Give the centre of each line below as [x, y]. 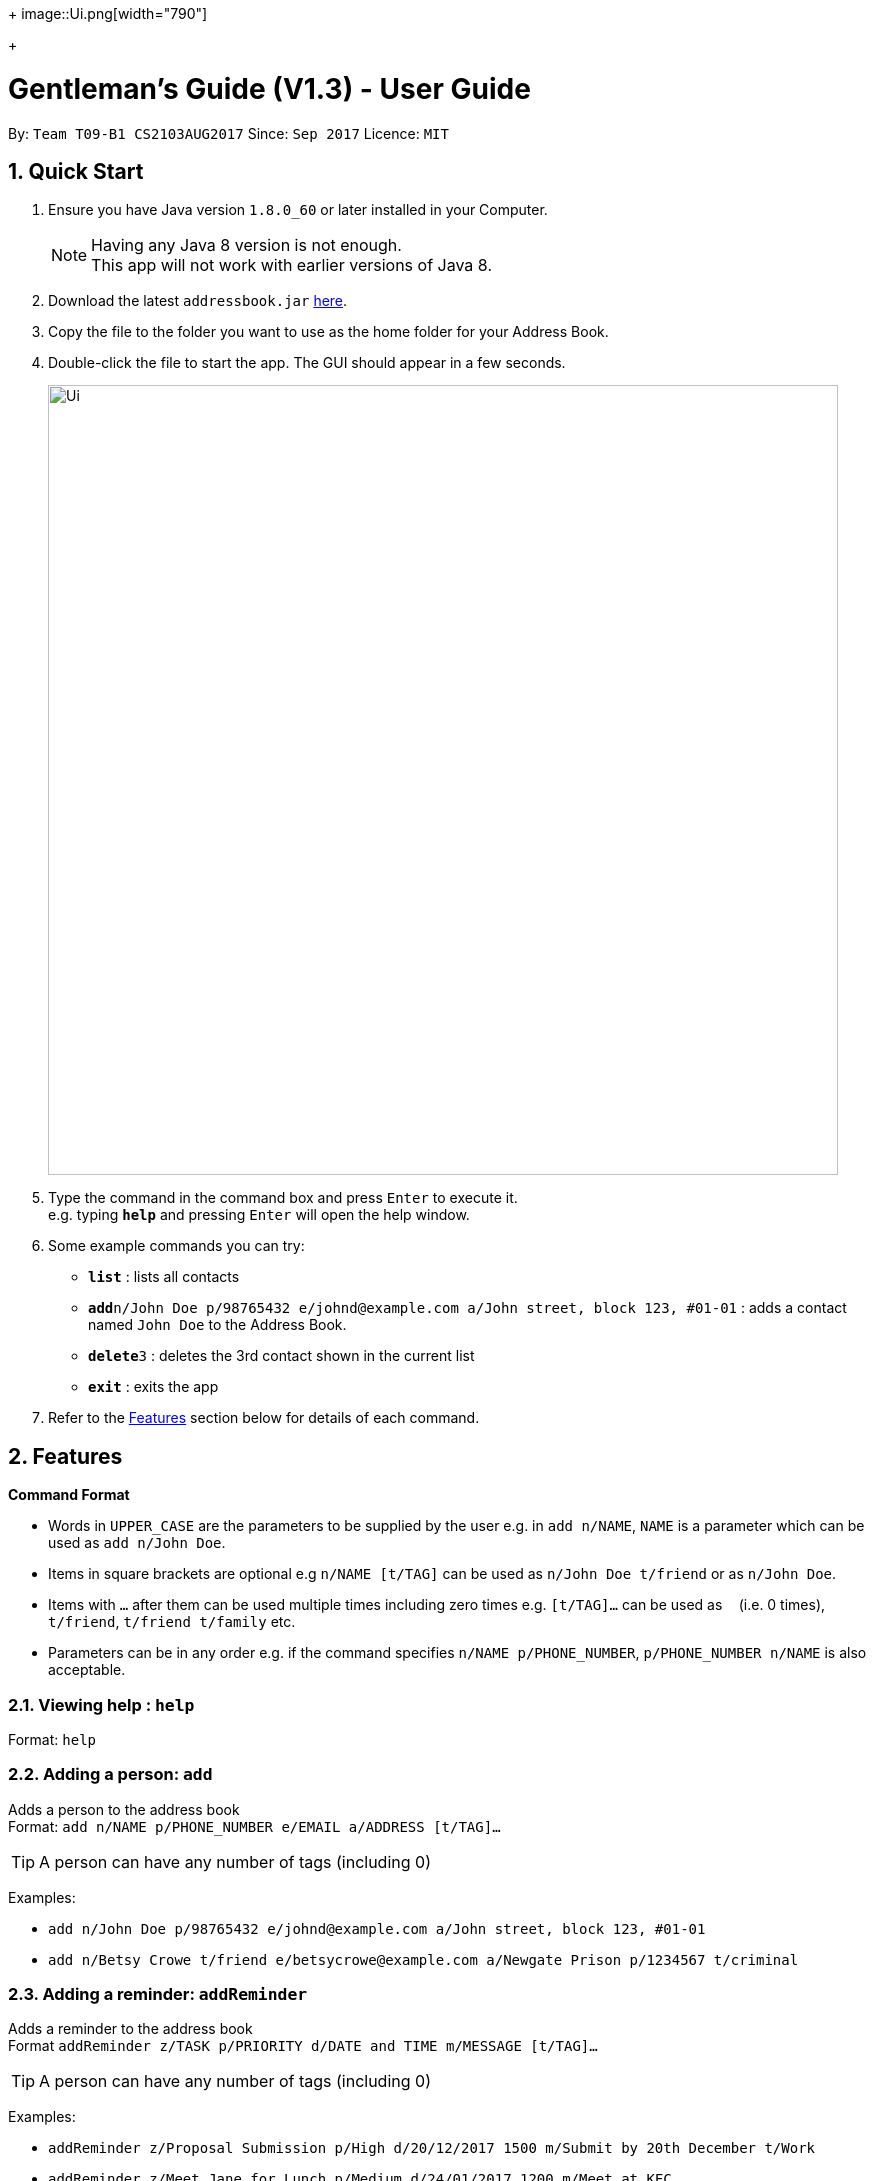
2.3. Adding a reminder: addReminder [158, 1994]
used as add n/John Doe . [137, 1543]
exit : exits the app [153, 1387]
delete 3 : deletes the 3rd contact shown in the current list [281, 1356]
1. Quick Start [76, 171]
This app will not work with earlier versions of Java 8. [291, 265]
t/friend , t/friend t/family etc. [172, 1622]
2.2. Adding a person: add [110, 1774]
